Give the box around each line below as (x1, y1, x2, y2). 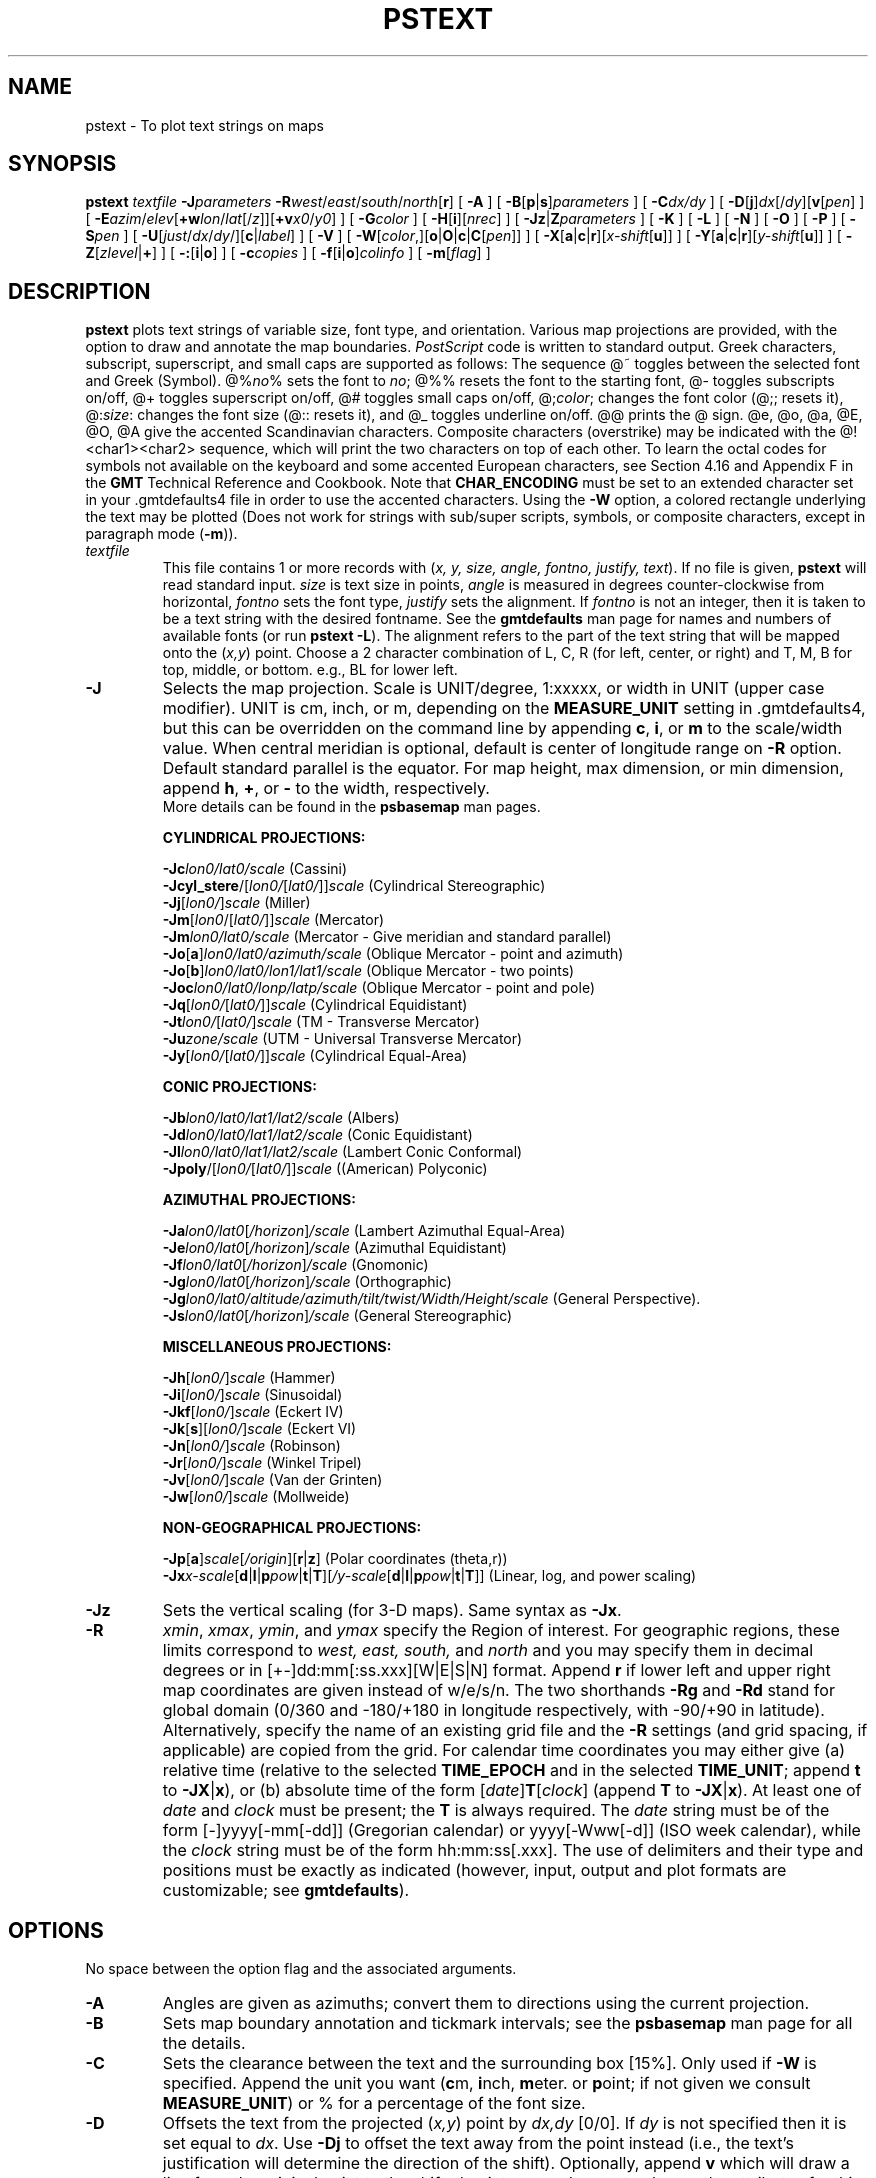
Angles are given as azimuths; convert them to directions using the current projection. (162, 1993, 810, 2014)
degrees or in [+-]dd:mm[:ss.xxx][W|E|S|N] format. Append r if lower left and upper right (162, 1660, 831, 1681)
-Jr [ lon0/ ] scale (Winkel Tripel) (162, 1454, 362, 1472)
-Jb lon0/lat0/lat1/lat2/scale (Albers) (162, 1109, 400, 1127)
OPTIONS (8, 1917, 104, 1943)
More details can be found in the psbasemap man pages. (162, 798, 541, 816)
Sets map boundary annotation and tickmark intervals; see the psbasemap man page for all (162, 2013, 853, 2034)
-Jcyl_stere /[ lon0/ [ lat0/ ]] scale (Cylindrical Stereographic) (162, 877, 546, 895)
